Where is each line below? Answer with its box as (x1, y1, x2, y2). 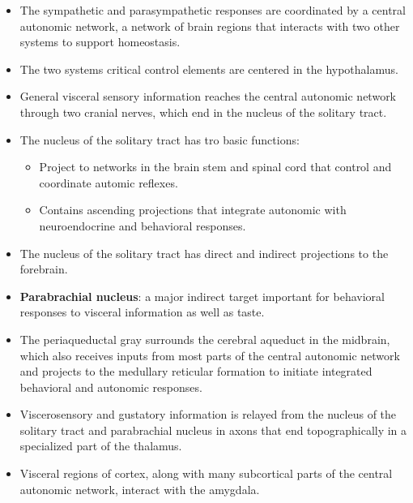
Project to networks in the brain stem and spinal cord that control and (39, 158, 392, 175)
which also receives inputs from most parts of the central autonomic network (19, 346, 400, 363)
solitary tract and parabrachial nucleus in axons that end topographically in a (19, 421, 407, 438)
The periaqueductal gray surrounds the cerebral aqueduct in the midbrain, (19, 330, 390, 347)
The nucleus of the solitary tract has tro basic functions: (19, 131, 300, 148)
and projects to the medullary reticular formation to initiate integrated (19, 363, 373, 380)
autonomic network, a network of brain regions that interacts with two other (19, 17, 400, 34)
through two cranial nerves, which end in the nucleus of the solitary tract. (19, 103, 387, 120)
